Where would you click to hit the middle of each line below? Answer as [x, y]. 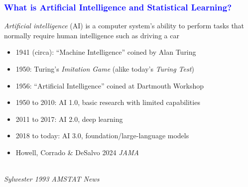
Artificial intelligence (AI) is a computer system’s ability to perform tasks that [124, 26]
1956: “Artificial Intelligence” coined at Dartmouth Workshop [110, 85]
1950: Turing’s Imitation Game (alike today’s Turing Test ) [105, 69]
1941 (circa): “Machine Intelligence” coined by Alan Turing [106, 52]
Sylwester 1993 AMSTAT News [52, 179]
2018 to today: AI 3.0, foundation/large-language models [102, 136]
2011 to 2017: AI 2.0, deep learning [69, 119]
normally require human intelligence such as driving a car [92, 35]
